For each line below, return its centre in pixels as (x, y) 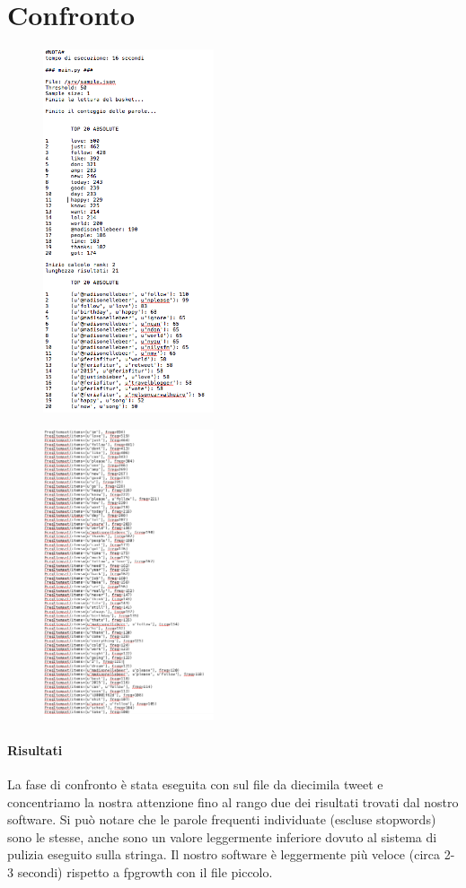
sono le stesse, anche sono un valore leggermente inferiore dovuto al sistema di (222, 836)
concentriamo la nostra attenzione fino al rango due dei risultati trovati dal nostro (233, 801)
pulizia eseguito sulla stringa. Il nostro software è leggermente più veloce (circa (224, 854)
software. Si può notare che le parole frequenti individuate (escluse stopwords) (222, 819)
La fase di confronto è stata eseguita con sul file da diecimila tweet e (195, 784)
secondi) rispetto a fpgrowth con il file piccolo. (145, 871)
